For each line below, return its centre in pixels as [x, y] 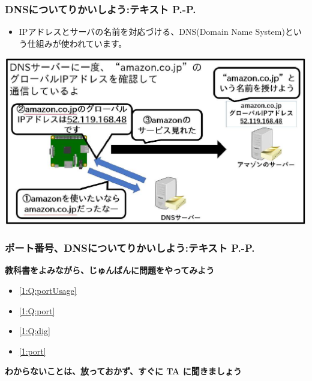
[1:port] [32, 351]
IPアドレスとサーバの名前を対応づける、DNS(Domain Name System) [152, 32]
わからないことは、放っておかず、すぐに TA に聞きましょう [123, 371]
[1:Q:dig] [34, 331]
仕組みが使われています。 [77, 43]
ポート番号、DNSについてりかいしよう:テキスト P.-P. [130, 248]
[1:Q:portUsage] [48, 290]
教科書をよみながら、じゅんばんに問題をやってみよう [110, 270]
